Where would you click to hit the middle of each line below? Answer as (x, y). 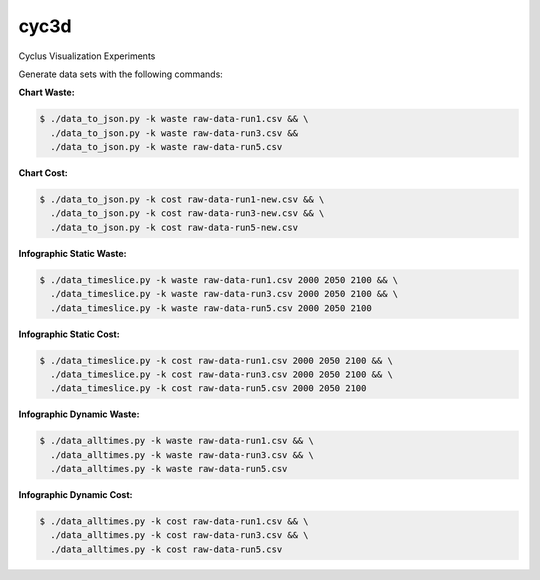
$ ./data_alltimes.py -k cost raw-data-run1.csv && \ (174, 521)
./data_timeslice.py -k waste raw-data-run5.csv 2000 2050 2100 (211, 308)
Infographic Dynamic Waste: (79, 414)
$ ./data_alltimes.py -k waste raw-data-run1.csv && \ (176, 441)
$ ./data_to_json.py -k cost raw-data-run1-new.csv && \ (182, 199)
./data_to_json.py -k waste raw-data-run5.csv (166, 147)
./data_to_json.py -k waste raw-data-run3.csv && (174, 133)
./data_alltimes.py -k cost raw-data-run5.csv (166, 549)
